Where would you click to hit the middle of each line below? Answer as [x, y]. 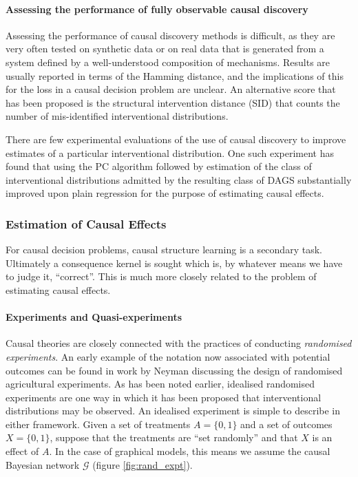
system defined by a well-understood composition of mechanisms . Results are [168, 62]
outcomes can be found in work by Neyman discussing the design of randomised [174, 370]
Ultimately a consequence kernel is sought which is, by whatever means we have [174, 263]
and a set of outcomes [286, 424]
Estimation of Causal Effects [86, 223]
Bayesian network [43, 464]
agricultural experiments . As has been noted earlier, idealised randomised [160, 384]
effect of [22, 451]
